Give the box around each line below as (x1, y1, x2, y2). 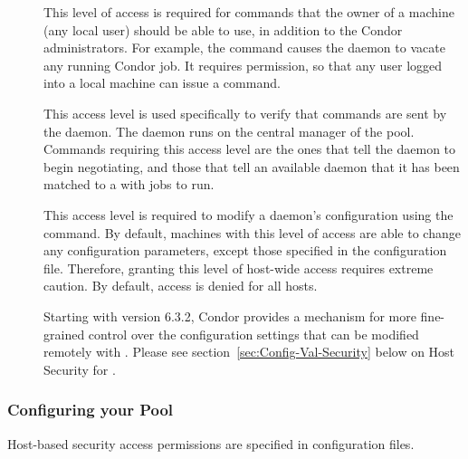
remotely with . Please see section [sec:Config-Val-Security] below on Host (43, 342, 455, 361)
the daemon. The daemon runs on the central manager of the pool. (43, 121, 415, 140)
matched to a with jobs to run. (43, 175, 215, 194)
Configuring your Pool (7, 398, 174, 421)
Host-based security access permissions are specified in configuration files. (7, 434, 415, 453)
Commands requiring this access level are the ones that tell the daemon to (43, 139, 456, 158)
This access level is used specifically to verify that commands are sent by (43, 103, 447, 122)
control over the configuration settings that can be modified (88, 324, 419, 343)
